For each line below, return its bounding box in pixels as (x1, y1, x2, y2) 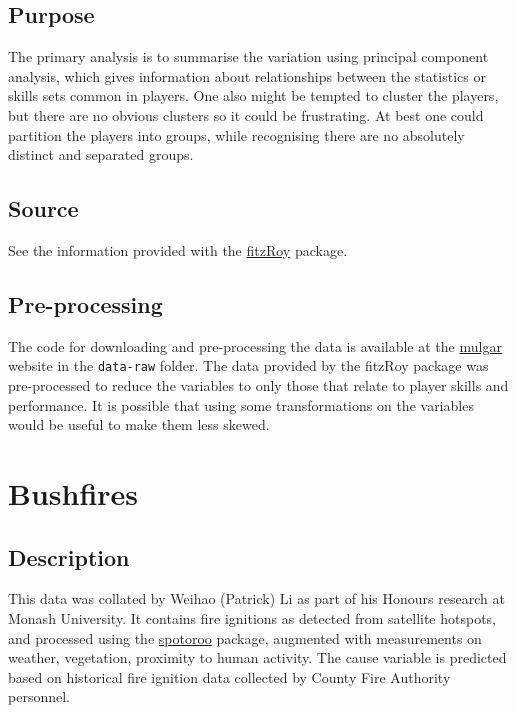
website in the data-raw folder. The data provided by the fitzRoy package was (8, 355, 489, 376)
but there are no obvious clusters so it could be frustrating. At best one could (8, 104, 484, 125)
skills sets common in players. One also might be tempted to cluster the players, (8, 85, 499, 106)
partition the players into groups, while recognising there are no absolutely (8, 124, 465, 145)
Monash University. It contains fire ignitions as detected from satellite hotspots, (8, 607, 497, 628)
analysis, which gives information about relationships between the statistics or (8, 65, 486, 86)
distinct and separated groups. (8, 144, 194, 165)
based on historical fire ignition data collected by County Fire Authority (8, 666, 451, 687)
